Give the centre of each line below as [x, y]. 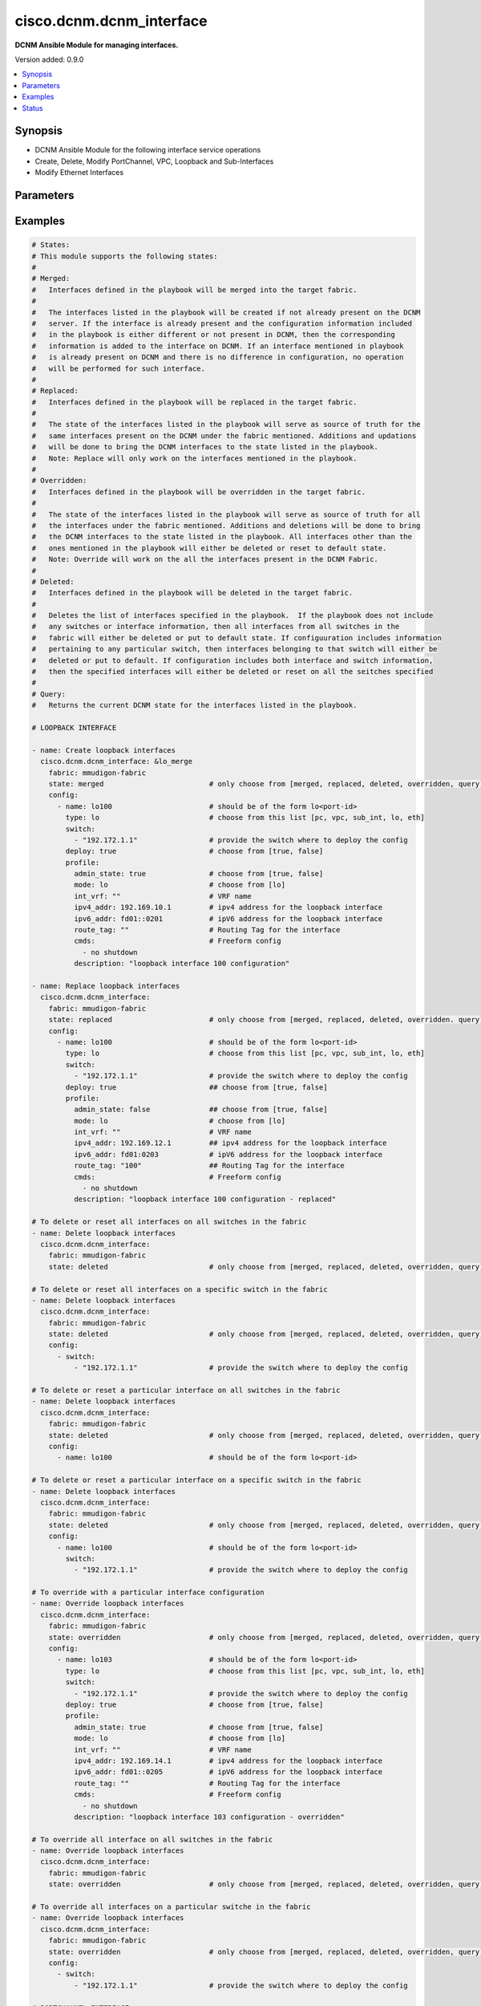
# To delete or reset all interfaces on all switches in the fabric [169, 1222]
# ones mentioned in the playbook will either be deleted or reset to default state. [209, 548]
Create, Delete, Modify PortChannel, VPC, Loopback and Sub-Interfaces [154, 161]
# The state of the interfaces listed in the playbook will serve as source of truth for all [226, 514]
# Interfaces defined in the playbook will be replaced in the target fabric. [194, 402]
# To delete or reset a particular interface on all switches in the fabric [186, 1391]
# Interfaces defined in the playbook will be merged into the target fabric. [194, 290]
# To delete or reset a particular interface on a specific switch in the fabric [197, 1480]
